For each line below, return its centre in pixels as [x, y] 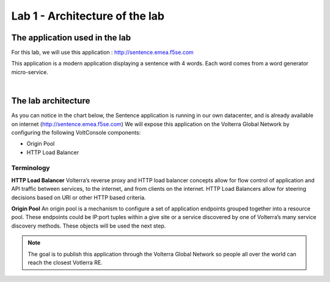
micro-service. [30, 72]
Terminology [31, 168]
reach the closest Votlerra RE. [65, 262]
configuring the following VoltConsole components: [76, 132]
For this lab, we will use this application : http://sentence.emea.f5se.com [102, 53]
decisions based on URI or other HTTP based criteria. [79, 197]
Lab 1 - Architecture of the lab [88, 16]
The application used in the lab [71, 38]
